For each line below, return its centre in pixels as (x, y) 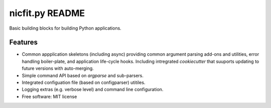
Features (23, 42)
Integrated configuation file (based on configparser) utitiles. (84, 82)
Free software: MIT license (49, 96)
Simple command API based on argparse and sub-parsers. (83, 75)
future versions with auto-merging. (58, 68)
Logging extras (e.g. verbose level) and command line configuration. (93, 89)
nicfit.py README (47, 13)
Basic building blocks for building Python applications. (65, 28)
